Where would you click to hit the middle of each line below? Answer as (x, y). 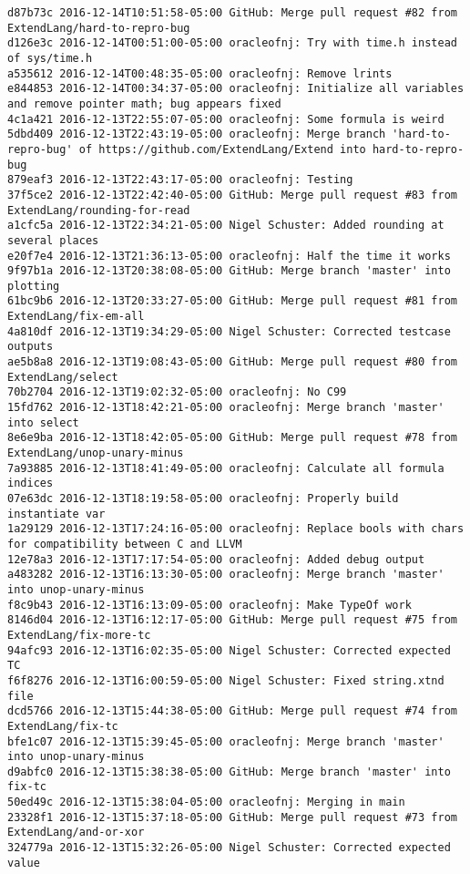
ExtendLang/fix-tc (63, 726)
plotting (34, 286)
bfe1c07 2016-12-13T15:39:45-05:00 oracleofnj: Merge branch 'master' (226, 741)
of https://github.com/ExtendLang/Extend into (222, 149)
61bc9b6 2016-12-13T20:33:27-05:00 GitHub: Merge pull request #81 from (232, 301)
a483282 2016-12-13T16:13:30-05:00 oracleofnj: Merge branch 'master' (226, 575)
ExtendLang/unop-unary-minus (96, 453)
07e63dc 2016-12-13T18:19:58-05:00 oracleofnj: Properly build (203, 499)
